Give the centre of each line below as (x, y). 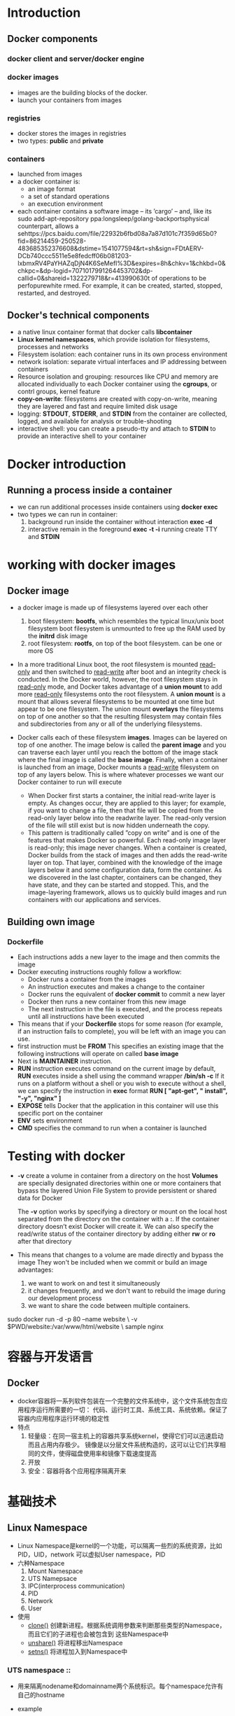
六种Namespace (41, 1563)
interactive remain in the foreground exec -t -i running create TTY (123, 529)
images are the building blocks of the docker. (83, 92)
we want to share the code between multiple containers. (109, 1305)
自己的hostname (41, 1695)
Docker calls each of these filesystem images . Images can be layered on (122, 738)
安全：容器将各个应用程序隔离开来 (77, 1470)
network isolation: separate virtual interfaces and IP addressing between (122, 362)
